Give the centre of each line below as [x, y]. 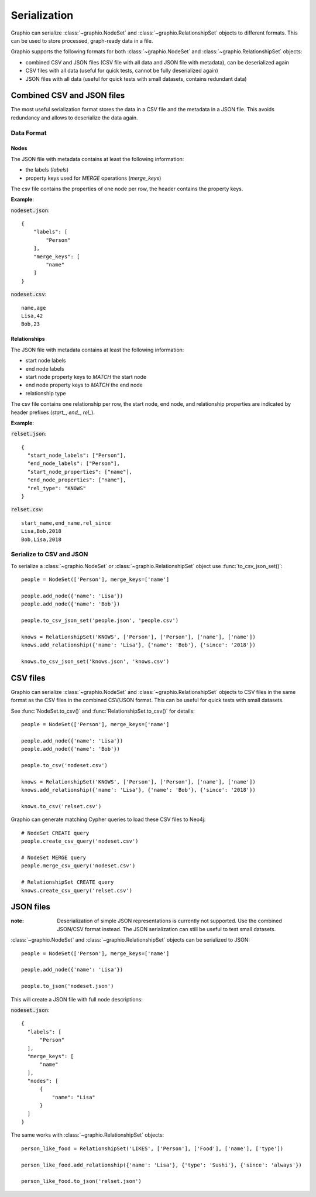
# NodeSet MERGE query [54, 857]
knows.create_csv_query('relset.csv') [77, 890]
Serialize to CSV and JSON [49, 555]
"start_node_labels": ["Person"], [77, 456]
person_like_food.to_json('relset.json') [81, 1181]
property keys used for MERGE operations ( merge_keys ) [93, 178]
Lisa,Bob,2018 [41, 531]
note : [18, 921]
